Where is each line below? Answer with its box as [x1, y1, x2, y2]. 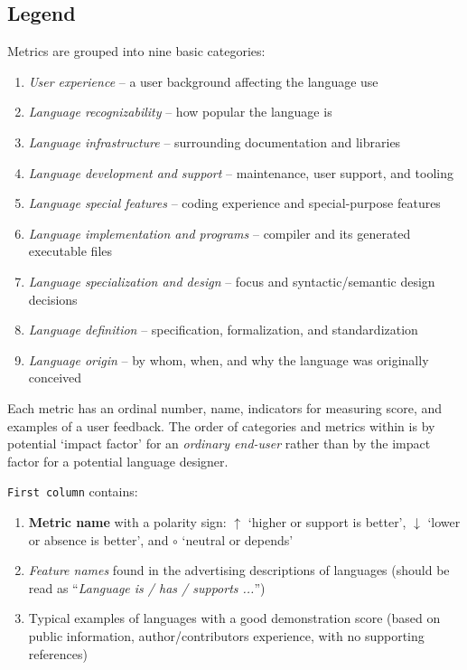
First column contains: [7, 482, 138, 501]
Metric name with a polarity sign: [28, 512, 227, 531]
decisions [28, 289, 78, 308]
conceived [28, 368, 82, 387]
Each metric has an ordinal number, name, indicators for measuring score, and [7, 398, 443, 417]
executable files [28, 241, 113, 260]
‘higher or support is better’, [248, 512, 406, 531]
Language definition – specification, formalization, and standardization [28, 320, 418, 339]
